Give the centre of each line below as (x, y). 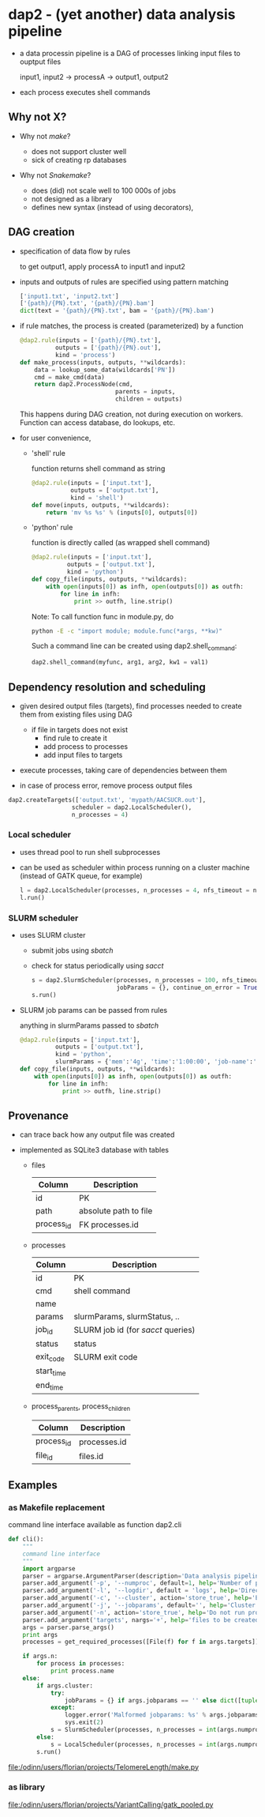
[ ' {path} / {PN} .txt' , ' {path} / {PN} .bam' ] (87, 303)
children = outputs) (149, 399)
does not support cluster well (79, 151)
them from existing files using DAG (76, 714)
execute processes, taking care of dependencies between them (123, 770)
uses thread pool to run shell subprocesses (90, 852)
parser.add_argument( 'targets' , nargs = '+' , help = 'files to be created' (142, 1620)
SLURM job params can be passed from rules (93, 1010)
